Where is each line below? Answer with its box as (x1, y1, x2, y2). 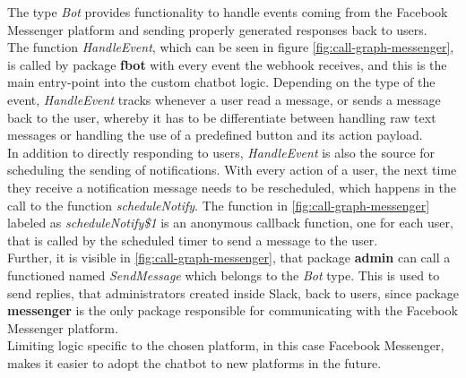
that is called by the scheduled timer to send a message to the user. (7, 230, 378, 249)
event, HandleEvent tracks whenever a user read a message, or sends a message (7, 90, 441, 108)
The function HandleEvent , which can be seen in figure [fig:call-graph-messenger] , (7, 38, 454, 56)
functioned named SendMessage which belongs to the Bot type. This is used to (7, 265, 440, 284)
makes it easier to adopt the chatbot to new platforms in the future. (7, 353, 382, 372)
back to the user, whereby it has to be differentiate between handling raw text (7, 107, 436, 126)
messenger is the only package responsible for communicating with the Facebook (7, 301, 458, 320)
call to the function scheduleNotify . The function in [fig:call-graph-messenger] (7, 195, 430, 214)
